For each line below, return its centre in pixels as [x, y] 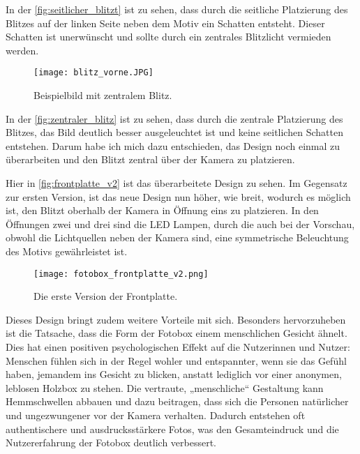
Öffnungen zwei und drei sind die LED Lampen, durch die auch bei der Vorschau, [180, 224]
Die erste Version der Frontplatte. [106, 296]
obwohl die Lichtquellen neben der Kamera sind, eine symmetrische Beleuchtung [177, 237]
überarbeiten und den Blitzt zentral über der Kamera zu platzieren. [150, 159]
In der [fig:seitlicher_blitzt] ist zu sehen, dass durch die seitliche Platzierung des [177, 9]
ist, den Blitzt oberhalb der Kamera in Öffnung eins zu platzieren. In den [162, 210]
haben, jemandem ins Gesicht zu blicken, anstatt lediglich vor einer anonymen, [174, 374]
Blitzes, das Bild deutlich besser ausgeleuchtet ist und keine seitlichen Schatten [174, 132]
